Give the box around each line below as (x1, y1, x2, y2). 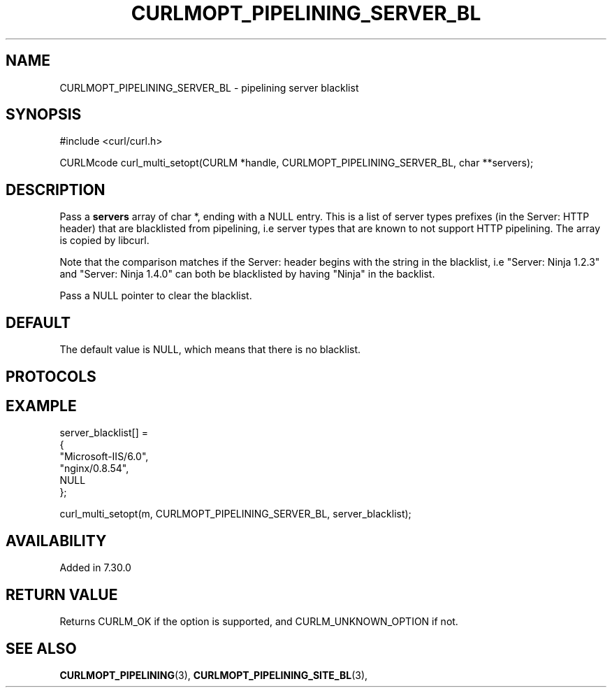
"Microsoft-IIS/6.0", (59, 450, 149, 463)
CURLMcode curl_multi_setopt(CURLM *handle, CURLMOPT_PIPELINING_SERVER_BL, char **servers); (59, 157, 534, 169)
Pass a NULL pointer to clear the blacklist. (59, 290, 252, 302)
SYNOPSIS (6, 106, 82, 124)
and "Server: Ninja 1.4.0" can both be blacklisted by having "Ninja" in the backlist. (59, 268, 435, 280)
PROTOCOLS (6, 367, 96, 385)
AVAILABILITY (6, 531, 107, 550)
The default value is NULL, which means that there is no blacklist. (59, 343, 361, 356)
